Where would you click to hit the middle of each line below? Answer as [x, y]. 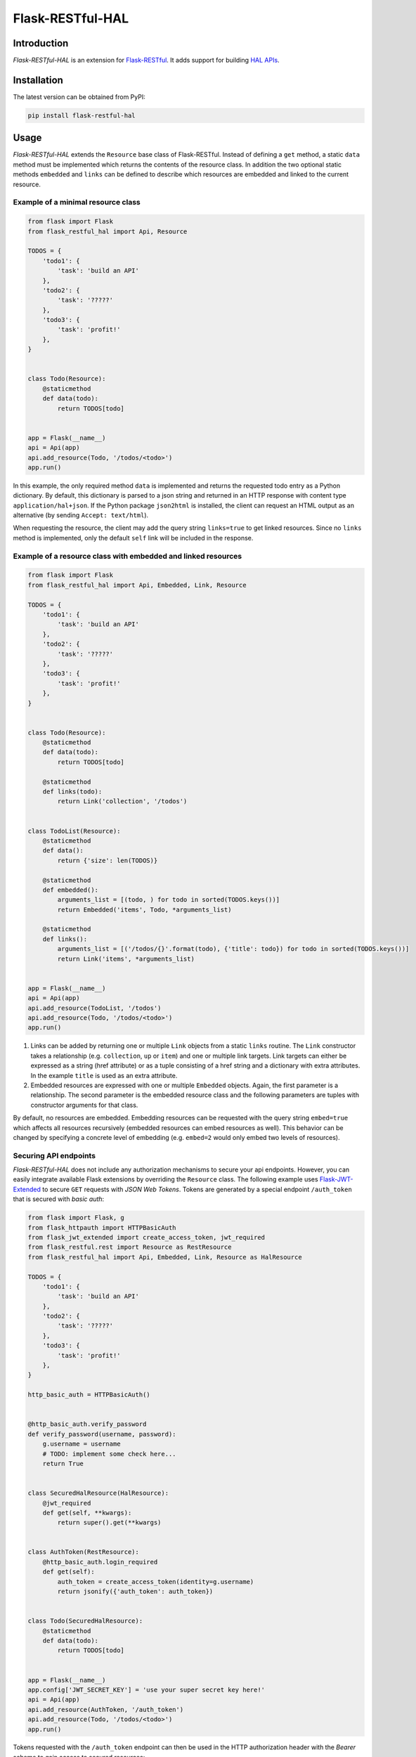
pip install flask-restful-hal [82, 115]
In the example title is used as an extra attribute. [104, 1075]
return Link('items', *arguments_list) [126, 959]
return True [63, 1463]
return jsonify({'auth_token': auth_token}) [135, 1591]
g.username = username [82, 1444]
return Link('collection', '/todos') [122, 802]
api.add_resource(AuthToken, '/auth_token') [106, 1709]
